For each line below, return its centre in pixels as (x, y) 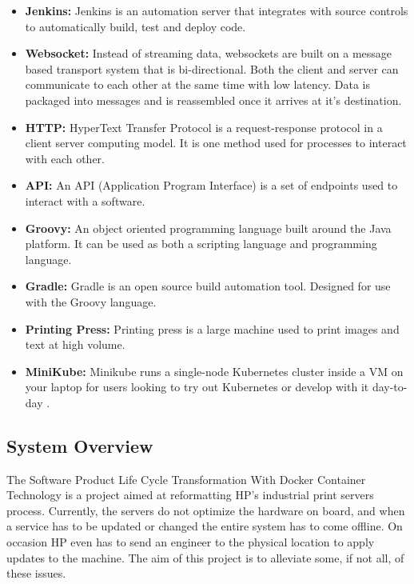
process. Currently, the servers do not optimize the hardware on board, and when (206, 510)
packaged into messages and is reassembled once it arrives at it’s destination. (213, 100)
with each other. (65, 158)
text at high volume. (75, 344)
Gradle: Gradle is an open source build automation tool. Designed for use (208, 286)
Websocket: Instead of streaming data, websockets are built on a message (209, 53)
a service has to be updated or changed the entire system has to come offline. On (205, 526)
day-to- (390, 387)
